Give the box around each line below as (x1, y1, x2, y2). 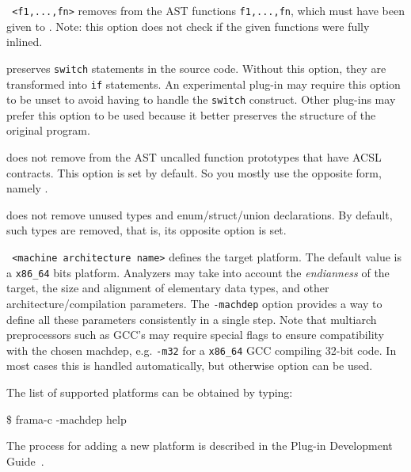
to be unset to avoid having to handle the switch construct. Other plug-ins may (6, 91, 396, 108)
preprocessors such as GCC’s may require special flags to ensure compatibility (6, 326, 384, 343)
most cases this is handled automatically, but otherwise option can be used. (6, 357, 373, 374)
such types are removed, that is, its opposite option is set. (6, 222, 287, 238)
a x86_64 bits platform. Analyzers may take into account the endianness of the (6, 264, 390, 280)
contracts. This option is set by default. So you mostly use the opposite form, (6, 164, 382, 181)
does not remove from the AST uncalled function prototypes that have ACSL (6, 149, 382, 165)
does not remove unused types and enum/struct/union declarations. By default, (6, 206, 393, 223)
